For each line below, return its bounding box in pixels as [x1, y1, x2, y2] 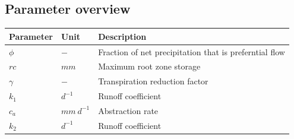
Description [98, 30, 147, 42]
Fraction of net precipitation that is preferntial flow [98, 45, 285, 58]
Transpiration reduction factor [98, 75, 208, 87]
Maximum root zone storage [98, 60, 201, 72]
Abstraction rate [98, 104, 159, 116]
